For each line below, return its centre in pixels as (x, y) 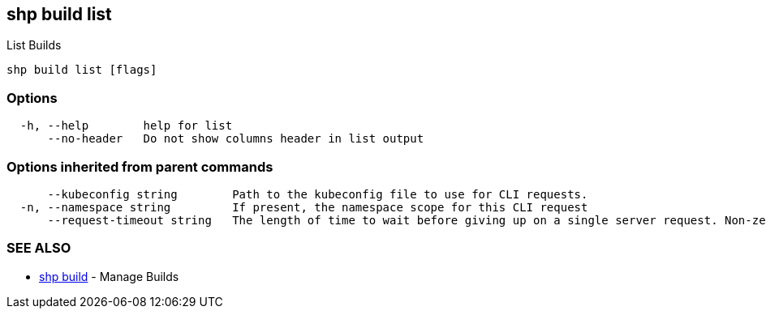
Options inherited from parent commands (140, 166)
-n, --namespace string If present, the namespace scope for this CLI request (304, 207)
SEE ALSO (39, 248)
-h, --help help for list (126, 126)
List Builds (34, 45)
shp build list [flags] (82, 70)
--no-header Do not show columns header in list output (236, 139)
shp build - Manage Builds (109, 276)
